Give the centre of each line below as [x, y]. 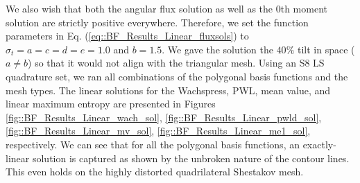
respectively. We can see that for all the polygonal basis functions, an [153, 144]
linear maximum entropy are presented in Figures [111, 104]
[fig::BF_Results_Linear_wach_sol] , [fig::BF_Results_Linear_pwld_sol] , [164, 117]
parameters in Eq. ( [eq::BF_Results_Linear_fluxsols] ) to [127, 36]
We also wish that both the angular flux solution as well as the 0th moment [166, 8]
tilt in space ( [326, 49]
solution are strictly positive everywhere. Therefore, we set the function [157, 22]
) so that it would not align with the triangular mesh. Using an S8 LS [176, 63]
